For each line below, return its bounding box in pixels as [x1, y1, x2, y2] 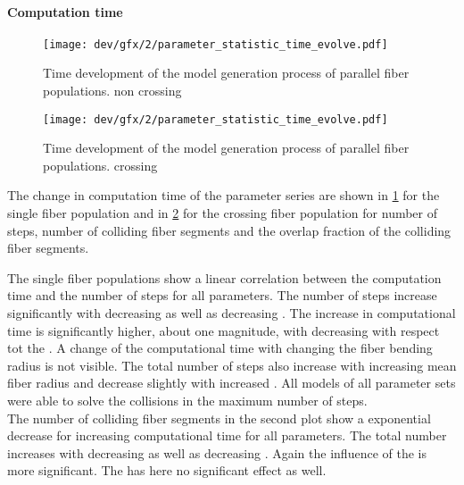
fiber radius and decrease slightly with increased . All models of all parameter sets [7, 373, 456, 392]
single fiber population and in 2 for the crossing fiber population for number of [7, 204, 438, 222]
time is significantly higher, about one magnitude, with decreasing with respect [7, 321, 440, 339]
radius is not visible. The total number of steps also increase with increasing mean [7, 355, 457, 374]
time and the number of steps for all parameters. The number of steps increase [7, 286, 437, 305]
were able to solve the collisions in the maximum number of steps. [7, 391, 368, 410]
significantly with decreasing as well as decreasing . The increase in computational [7, 304, 456, 322]
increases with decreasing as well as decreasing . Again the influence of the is [7, 443, 427, 462]
